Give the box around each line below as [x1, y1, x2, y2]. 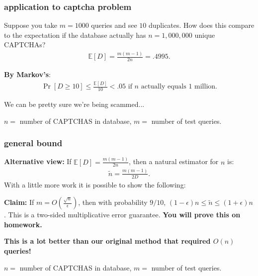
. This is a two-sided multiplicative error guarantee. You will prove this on [4, 209, 241, 220]
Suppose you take [4, 20, 58, 30]
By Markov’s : [4, 69, 51, 80]
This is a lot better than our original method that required [4, 236, 211, 246]
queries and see [91, 20, 137, 30]
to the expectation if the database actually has [4, 29, 146, 40]
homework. [4, 219, 42, 229]
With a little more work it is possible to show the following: [4, 179, 186, 189]
